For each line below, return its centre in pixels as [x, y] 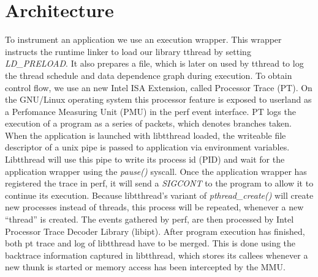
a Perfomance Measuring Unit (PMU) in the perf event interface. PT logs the [150, 111]
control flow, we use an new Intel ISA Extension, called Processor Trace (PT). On [159, 87]
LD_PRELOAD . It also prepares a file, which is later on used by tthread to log [154, 63]
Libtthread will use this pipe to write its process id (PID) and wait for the [145, 159]
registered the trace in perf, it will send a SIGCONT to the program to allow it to [159, 183]
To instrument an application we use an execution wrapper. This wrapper [143, 39]
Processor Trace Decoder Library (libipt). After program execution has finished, [155, 231]
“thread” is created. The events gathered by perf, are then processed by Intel [150, 219]
